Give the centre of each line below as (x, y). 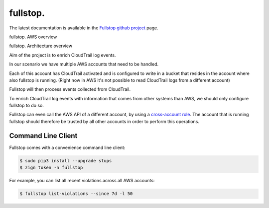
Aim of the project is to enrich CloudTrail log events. (63, 55)
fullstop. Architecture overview (41, 46)
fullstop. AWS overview (33, 37)
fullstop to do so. (27, 105)
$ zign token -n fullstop (51, 168)
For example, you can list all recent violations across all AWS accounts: (82, 181)
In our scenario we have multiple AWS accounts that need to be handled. (84, 64)
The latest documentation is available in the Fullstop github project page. (84, 28)
